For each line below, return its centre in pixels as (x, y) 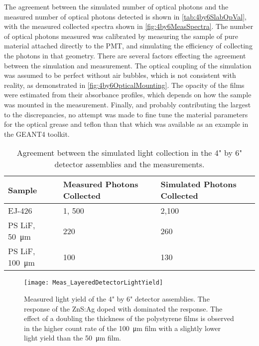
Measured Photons (101, 184)
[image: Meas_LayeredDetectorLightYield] (94, 283)
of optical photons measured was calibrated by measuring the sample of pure (121, 36)
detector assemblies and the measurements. (129, 164)
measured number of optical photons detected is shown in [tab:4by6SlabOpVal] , (125, 16)
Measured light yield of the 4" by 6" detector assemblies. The (117, 298)
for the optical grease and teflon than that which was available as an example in (126, 124)
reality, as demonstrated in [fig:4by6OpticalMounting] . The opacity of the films (124, 85)
